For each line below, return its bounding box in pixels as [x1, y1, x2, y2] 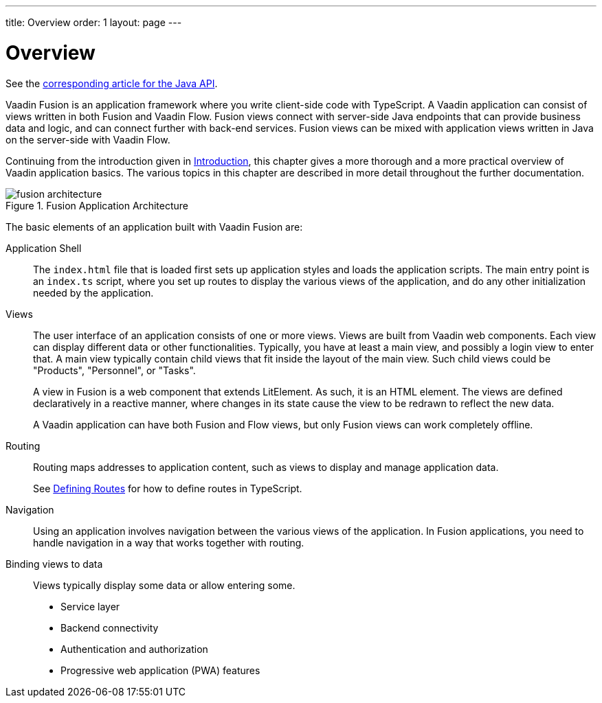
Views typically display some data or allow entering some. [33, 579, 296, 591]
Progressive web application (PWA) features [60, 664, 260, 676]
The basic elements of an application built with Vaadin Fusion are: [5, 220, 303, 233]
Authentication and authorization [60, 643, 208, 655]
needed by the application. [33, 286, 154, 299]
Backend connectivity [60, 621, 159, 634]
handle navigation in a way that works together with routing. [33, 536, 304, 549]
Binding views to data [5, 557, 103, 570]
